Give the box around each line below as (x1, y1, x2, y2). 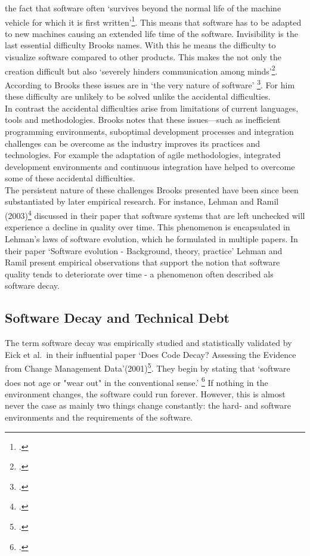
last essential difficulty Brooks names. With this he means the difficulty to (5, 39, 276, 51)
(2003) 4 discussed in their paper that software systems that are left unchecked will (5, 208, 305, 221)
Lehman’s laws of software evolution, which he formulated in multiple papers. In (5, 232, 298, 245)
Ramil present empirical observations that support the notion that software (5, 256, 280, 268)
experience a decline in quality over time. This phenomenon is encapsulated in (5, 221, 290, 233)
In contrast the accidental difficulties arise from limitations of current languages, (5, 101, 299, 114)
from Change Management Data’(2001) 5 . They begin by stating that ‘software (5, 360, 290, 374)
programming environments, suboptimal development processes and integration (5, 125, 294, 137)
